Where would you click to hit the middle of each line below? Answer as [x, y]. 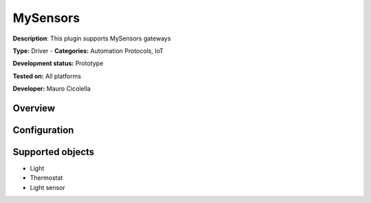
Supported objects [54, 152]
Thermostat [46, 178]
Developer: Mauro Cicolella [52, 88]
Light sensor [47, 187]
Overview [34, 108]
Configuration [43, 130]
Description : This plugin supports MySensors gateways [92, 38]
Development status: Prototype [58, 63]
